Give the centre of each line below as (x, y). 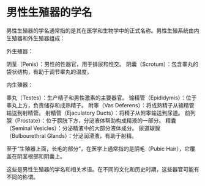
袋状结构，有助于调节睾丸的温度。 (49, 71)
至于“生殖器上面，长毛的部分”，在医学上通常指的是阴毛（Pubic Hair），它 (98, 148)
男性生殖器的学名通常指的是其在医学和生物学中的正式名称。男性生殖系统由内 (103, 30)
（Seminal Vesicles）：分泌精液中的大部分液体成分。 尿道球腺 (84, 128)
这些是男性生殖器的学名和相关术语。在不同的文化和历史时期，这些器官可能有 (103, 169)
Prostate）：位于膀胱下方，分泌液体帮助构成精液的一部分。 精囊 (96, 120)
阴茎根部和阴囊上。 (41, 156)
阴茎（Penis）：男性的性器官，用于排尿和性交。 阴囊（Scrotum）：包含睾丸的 (102, 64)
